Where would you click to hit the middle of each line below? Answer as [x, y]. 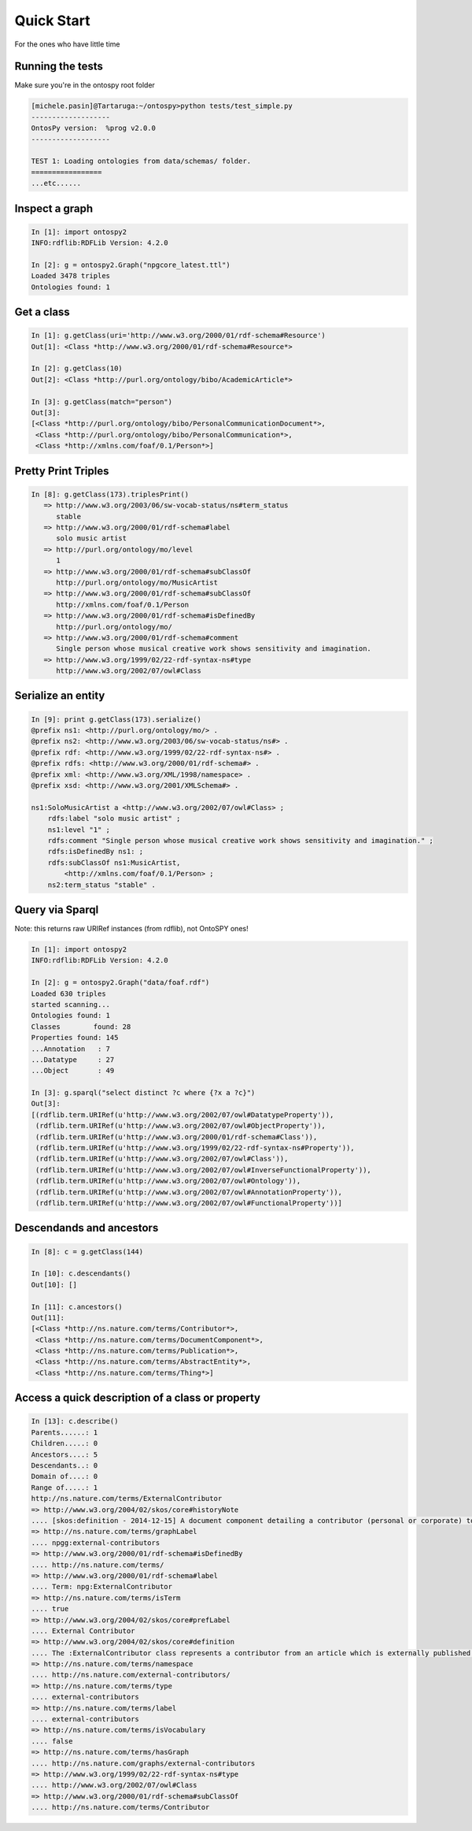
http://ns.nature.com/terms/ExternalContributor [127, 1499]
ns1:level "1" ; [79, 830]
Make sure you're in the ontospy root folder [85, 85]
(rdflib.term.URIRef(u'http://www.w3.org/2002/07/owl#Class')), [162, 1159]
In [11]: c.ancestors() [77, 1307]
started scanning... [70, 1004]
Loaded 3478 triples [70, 276]
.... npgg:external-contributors [96, 1543]
